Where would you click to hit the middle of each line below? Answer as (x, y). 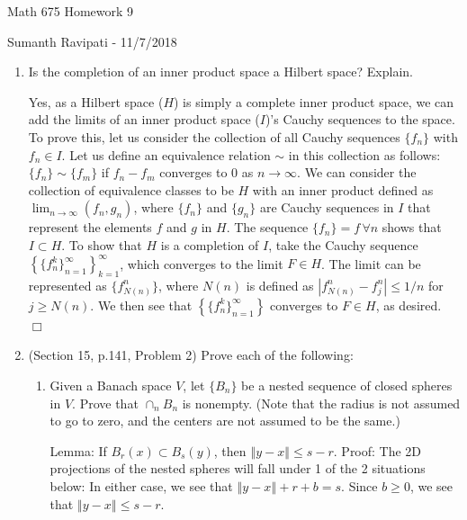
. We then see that (141, 305)
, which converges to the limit (202, 263)
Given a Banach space (111, 386)
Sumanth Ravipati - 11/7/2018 (92, 41)
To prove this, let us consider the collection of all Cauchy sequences (214, 136)
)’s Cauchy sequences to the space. (360, 119)
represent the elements (90, 227)
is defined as (280, 285)
